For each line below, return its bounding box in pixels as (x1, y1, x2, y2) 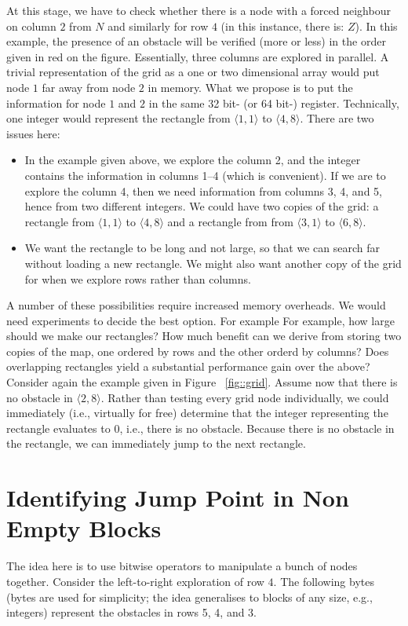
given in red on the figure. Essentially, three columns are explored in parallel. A (6, 48, 389, 64)
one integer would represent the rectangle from (6, 110, 231, 126)
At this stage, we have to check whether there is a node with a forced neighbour (6, 2, 391, 18)
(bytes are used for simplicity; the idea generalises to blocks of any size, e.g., (6, 588, 373, 605)
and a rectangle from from (167, 213, 293, 229)
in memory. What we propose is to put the (148, 79, 353, 95)
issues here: (6, 125, 60, 141)
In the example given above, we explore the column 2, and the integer (24, 152, 361, 168)
